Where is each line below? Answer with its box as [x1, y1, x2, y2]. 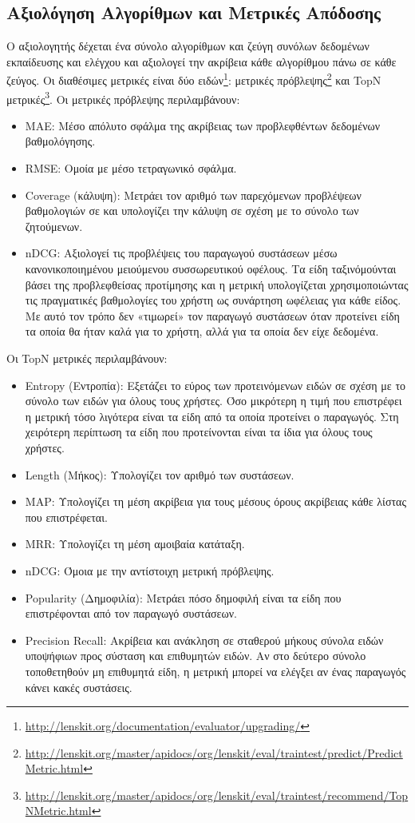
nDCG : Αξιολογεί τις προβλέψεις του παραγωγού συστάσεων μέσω [25, 245, 338, 261]
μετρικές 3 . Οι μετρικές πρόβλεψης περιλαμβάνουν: [6, 88, 240, 107]
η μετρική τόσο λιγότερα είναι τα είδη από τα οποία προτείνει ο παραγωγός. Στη [25, 408, 399, 424]
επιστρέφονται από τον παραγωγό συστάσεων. [25, 605, 237, 622]
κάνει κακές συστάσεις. [25, 678, 132, 695]
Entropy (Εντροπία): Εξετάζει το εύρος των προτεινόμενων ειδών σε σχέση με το [25, 376, 406, 393]
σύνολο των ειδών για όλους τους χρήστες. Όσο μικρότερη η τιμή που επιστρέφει [25, 392, 402, 409]
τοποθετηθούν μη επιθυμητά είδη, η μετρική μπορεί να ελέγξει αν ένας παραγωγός [25, 662, 406, 679]
